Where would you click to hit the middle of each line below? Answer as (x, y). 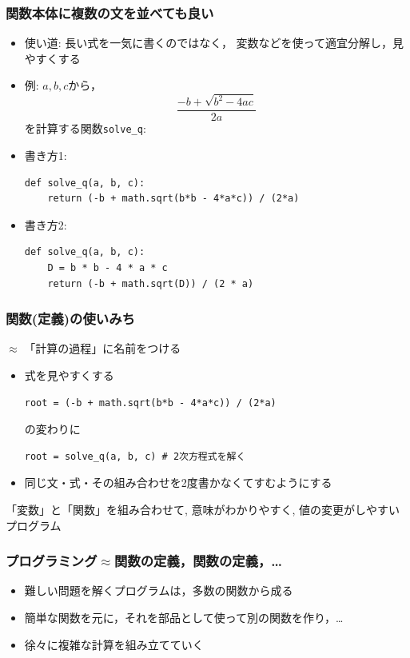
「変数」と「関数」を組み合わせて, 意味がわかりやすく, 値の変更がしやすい (203, 509)
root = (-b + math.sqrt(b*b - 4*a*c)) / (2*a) (150, 403)
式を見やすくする (69, 375)
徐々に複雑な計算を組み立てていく (114, 644)
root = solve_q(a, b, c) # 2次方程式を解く (135, 456)
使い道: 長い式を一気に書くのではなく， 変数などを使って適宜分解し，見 (214, 43)
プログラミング (52, 561)
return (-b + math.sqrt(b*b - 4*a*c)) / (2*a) (173, 199)
